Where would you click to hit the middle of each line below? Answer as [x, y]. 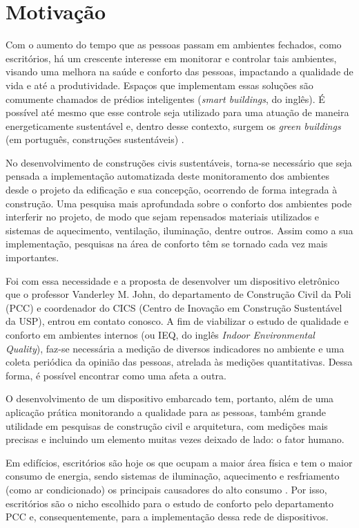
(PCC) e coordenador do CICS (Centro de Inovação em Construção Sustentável [174, 307]
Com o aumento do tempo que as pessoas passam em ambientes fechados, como [174, 45]
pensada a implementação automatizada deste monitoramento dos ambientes [167, 176]
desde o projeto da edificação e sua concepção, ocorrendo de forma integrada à [172, 190]
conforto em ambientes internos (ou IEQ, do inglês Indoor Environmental [160, 334]
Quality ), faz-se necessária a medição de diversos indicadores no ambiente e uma [175, 348]
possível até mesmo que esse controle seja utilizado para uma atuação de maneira [177, 112]
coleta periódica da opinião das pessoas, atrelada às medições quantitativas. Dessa [179, 362]
